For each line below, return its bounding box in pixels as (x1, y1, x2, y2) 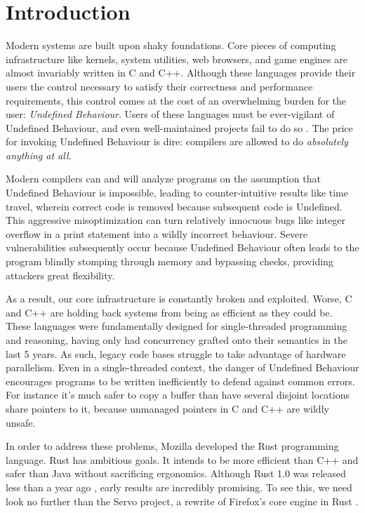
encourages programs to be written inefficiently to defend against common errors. (6, 373, 355, 388)
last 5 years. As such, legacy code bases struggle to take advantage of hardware (6, 346, 346, 361)
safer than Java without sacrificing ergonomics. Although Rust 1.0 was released (6, 466, 346, 481)
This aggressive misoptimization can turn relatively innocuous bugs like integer (6, 213, 346, 227)
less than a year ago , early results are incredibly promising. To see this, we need (6, 479, 352, 494)
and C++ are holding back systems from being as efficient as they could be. (6, 305, 333, 319)
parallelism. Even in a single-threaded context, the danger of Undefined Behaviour (6, 360, 359, 375)
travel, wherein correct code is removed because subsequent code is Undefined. (6, 199, 343, 213)
